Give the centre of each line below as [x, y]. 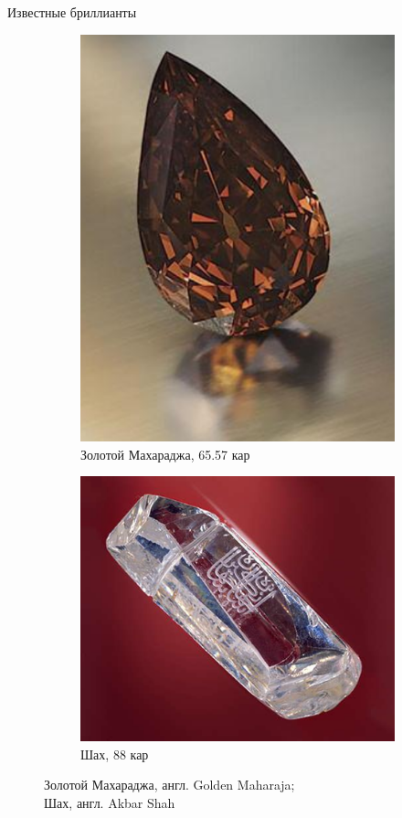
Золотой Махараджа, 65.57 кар [165, 454]
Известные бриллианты [72, 12]
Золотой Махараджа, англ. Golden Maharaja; [169, 785]
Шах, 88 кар [115, 754]
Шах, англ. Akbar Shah [110, 802]
